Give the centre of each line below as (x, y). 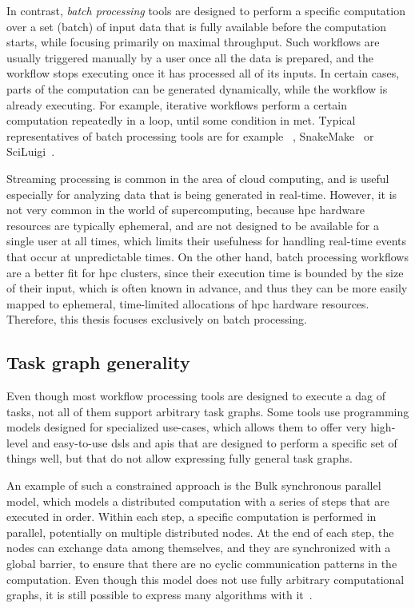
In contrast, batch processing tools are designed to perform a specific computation (206, 10)
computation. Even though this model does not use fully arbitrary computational (206, 579)
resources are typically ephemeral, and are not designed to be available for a (193, 225)
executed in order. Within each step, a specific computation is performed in (192, 517)
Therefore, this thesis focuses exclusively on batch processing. (157, 319)
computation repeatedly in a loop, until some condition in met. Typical (181, 120)
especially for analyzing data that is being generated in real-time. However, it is (202, 194)
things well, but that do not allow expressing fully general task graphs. (180, 458)
